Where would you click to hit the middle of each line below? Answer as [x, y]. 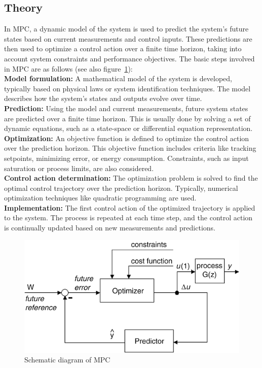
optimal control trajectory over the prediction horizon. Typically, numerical [121, 188]
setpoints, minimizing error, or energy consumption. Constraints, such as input [126, 158]
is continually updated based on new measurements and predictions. [110, 228]
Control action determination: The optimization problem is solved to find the [131, 178]
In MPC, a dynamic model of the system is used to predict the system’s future [126, 29]
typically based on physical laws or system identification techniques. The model [127, 88]
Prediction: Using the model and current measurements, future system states [126, 108]
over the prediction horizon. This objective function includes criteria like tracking [130, 148]
